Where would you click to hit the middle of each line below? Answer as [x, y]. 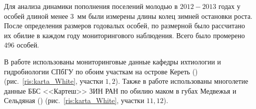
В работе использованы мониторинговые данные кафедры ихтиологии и [113, 61]
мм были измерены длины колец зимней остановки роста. [165, 16]
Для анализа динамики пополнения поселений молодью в [91, 6]
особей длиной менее [36, 16]
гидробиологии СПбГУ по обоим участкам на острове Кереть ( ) [101, 71]
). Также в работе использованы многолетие [182, 81]
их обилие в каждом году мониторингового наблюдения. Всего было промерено [125, 35]
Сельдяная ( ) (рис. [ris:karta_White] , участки [74, 100]
